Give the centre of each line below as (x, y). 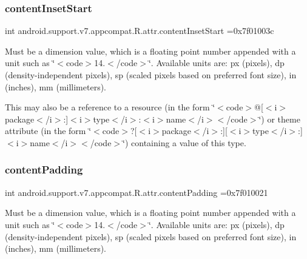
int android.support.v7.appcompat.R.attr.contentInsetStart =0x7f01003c (140, 31)
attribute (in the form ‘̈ (48, 131)
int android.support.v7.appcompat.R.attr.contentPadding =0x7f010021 (137, 192)
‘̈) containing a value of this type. (184, 142)
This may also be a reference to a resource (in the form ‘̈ (110, 107)
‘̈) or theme (279, 119)
